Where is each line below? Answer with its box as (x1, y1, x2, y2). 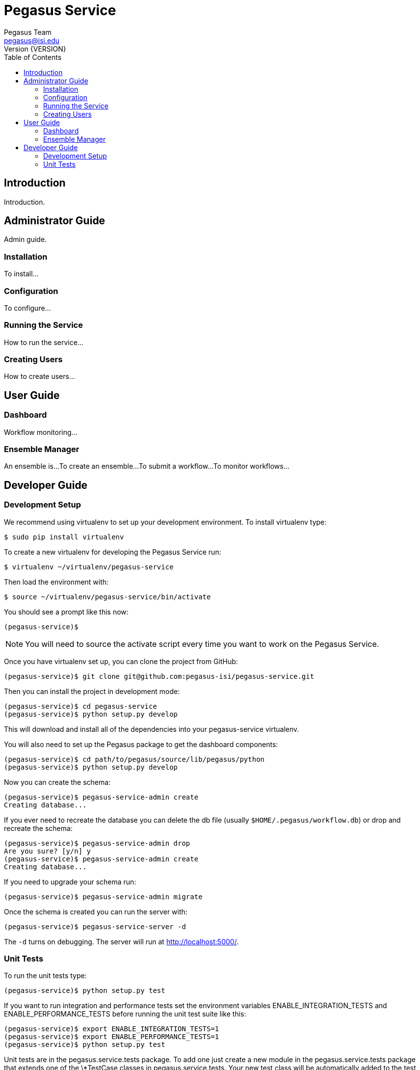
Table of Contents (4, 53, 62, 61)
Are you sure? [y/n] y (4, 847, 91, 855)
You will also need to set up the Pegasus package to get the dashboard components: (4, 740, 278, 749)
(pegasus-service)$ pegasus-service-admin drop (4, 839, 190, 847)
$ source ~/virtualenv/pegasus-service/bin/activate (4, 592, 211, 601)
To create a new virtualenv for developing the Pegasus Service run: (4, 547, 221, 556)
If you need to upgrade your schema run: (4, 877, 136, 886)
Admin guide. (4, 235, 47, 244)
